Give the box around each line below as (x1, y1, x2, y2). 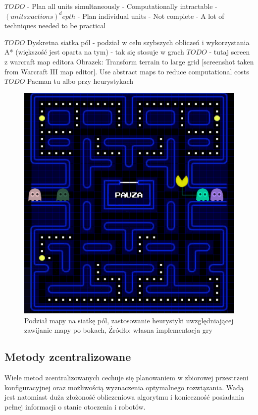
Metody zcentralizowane (4, 349, 131, 364)
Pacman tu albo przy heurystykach (27, 76, 134, 86)
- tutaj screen (209, 47, 250, 57)
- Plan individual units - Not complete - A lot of (77, 10, 224, 21)
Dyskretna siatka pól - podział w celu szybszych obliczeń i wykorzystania (27, 37, 250, 47)
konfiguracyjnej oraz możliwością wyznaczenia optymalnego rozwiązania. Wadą (4, 382, 244, 392)
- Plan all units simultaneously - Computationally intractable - (27, 1, 217, 11)
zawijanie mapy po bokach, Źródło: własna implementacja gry (24, 325, 212, 335)
